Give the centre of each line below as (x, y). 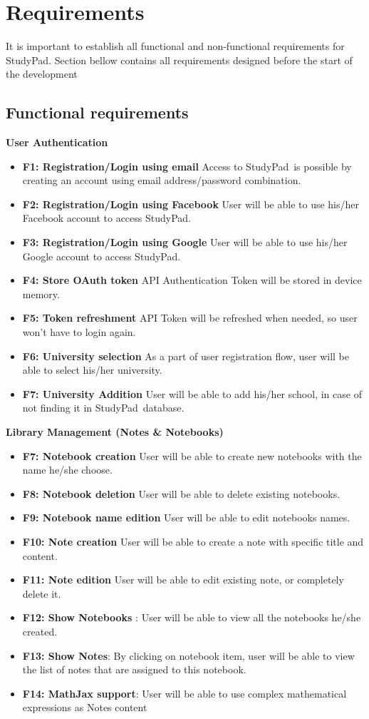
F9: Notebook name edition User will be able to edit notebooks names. (186, 517)
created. (40, 631)
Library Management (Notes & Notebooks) (115, 432)
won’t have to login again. (79, 332)
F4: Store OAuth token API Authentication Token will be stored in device (192, 280)
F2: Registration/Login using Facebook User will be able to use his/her (191, 204)
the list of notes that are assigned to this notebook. (134, 669)
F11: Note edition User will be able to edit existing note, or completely (183, 580)
